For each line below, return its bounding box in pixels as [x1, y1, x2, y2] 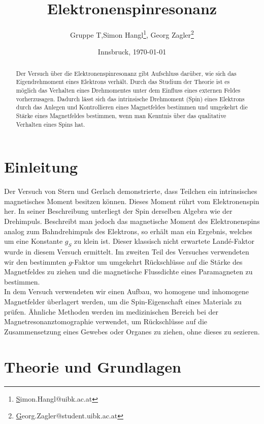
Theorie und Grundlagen [4, 356, 181, 377]
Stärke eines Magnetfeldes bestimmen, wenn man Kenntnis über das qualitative [16, 111, 226, 120]
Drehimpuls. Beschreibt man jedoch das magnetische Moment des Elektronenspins [4, 216, 260, 227]
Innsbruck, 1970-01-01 [97, 46, 167, 57]
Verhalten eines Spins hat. [16, 120, 85, 128]
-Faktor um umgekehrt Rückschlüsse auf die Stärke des [72, 256, 243, 267]
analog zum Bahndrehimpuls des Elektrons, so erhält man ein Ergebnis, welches [4, 225, 252, 236]
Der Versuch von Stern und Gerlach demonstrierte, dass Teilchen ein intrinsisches [4, 186, 257, 196]
